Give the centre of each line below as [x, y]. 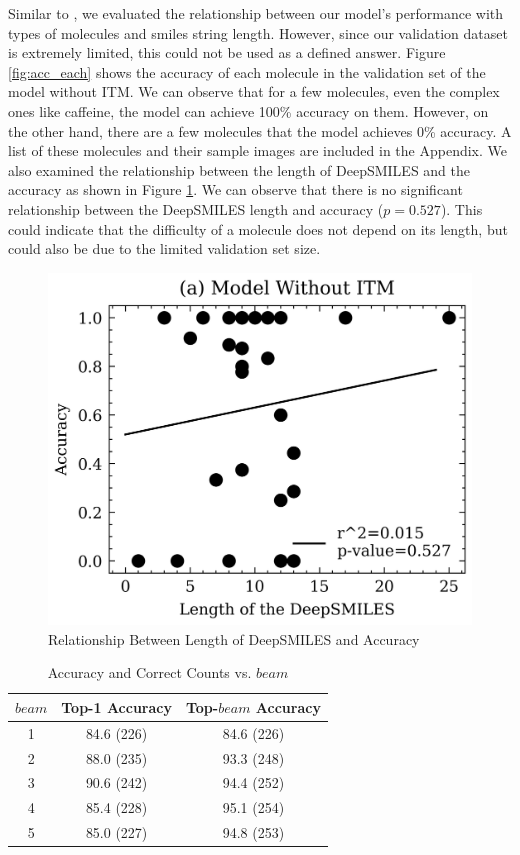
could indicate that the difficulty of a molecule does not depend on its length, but [258, 228]
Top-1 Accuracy [116, 706]
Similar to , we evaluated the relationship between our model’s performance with [256, 13]
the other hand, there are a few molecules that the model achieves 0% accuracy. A [260, 130]
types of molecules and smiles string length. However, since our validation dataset [258, 32]
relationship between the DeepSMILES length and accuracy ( [196, 208]
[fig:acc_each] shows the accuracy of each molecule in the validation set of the [247, 71]
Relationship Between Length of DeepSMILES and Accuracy [234, 638]
